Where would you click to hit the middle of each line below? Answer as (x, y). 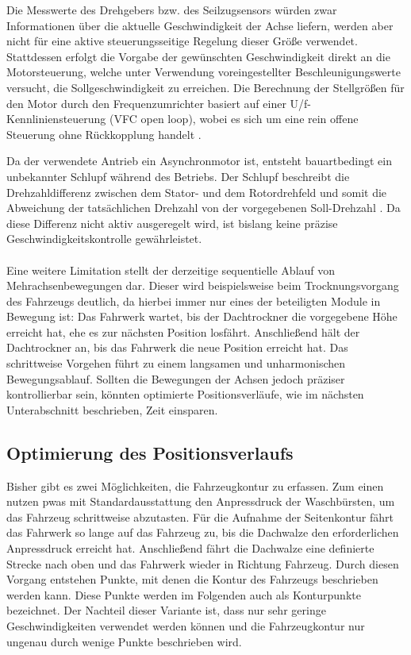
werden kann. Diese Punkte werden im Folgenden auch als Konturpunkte (184, 594)
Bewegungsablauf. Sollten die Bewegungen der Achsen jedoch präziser (176, 378)
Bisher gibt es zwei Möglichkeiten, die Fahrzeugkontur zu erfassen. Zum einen (195, 485)
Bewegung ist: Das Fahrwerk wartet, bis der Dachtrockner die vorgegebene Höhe (202, 316)
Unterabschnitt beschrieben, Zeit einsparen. (112, 409)
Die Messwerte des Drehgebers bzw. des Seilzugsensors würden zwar (172, 10)
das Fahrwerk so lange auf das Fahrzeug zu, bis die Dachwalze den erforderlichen (203, 532)
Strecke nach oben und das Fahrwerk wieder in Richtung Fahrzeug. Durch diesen (203, 563)
